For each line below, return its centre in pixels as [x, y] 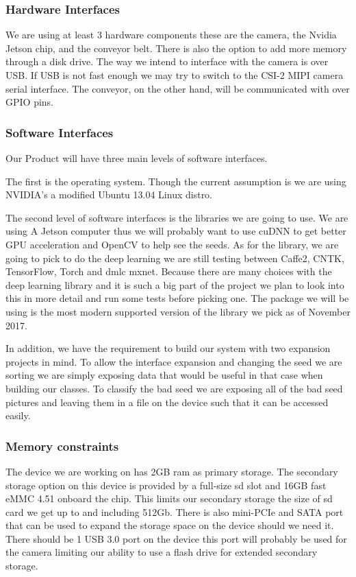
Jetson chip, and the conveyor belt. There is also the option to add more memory [176, 48]
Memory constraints [62, 446]
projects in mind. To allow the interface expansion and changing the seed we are [174, 361]
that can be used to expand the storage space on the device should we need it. [170, 525]
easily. [18, 415]
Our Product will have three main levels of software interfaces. [137, 158]
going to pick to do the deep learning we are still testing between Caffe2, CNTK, [175, 258]
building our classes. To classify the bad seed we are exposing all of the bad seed [174, 388]
